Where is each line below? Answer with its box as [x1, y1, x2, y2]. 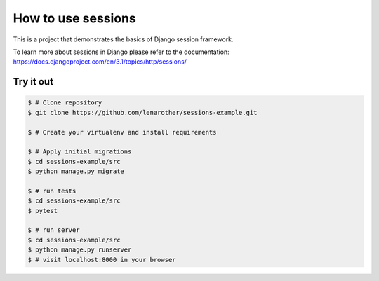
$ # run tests [27, 186, 77, 195]
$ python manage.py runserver [27, 246, 132, 254]
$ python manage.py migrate [27, 167, 124, 175]
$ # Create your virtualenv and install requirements [27, 128, 217, 136]
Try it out [13, 76, 54, 88]
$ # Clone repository [27, 99, 102, 107]
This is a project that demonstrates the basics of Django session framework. [13, 35, 234, 43]
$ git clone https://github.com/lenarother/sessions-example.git [27, 109, 258, 116]
